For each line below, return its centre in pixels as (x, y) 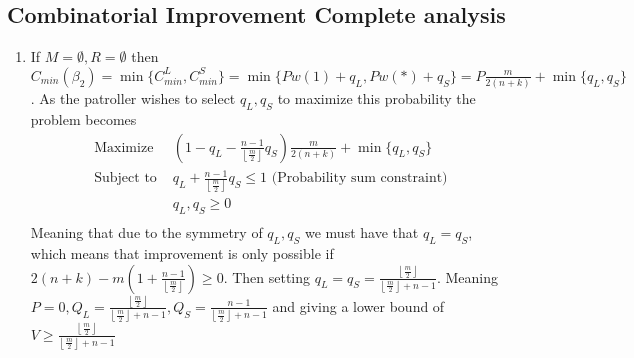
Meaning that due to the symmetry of (146, 232)
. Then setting (267, 276)
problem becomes (83, 118)
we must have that (362, 232)
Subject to (125, 178)
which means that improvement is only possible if (182, 253)
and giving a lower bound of (358, 305)
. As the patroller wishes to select (133, 98)
